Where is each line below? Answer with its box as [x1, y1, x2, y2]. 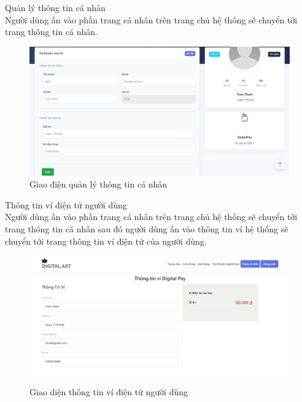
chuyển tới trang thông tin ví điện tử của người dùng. [5, 234, 207, 247]
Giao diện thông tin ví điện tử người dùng [29, 385, 188, 398]
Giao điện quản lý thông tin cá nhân [29, 178, 168, 191]
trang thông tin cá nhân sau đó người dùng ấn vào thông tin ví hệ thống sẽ [5, 223, 288, 235]
